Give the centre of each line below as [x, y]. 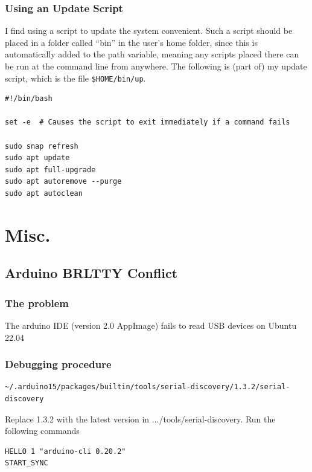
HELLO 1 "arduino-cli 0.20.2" [65, 451]
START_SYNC [27, 463]
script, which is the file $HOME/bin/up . [75, 78]
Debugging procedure [58, 364]
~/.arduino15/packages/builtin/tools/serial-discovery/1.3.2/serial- [148, 387]
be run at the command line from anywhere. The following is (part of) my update [156, 66]
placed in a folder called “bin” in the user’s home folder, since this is [131, 42]
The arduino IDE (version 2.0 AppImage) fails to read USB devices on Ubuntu [151, 325]
